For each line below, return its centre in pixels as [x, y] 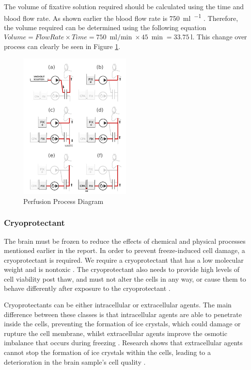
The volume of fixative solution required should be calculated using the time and [124, 6]
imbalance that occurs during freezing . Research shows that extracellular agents [123, 343]
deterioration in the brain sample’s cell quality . [75, 362]
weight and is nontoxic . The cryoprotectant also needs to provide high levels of [122, 269]
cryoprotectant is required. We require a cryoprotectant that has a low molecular [124, 260]
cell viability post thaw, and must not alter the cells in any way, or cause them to [125, 278]
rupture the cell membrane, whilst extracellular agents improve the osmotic [116, 333]
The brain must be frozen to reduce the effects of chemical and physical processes [125, 241]
